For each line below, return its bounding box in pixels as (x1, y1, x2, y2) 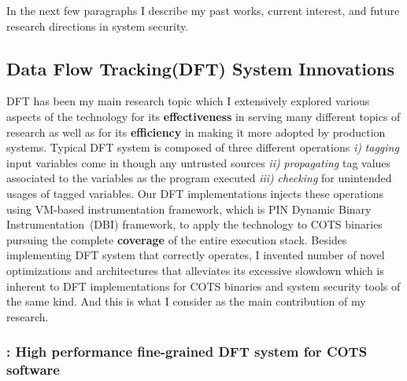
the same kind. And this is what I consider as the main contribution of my (6, 293, 366, 310)
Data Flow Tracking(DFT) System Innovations (6, 56, 395, 80)
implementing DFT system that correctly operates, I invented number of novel (6, 247, 385, 263)
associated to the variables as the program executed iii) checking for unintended (6, 170, 392, 186)
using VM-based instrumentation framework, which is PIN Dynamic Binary (6, 200, 372, 217)
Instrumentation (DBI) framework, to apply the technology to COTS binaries (6, 216, 383, 233)
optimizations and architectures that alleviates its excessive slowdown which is (6, 262, 384, 278)
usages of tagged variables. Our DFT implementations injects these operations (6, 185, 383, 201)
